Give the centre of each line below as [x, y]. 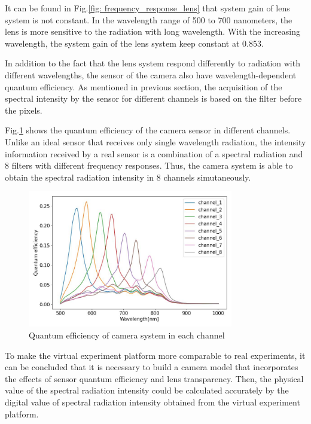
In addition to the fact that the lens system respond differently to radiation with [153, 63]
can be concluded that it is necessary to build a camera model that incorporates [152, 367]
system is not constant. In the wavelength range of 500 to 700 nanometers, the [149, 19]
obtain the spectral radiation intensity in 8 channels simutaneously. [128, 177]
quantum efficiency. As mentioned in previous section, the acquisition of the [144, 86]
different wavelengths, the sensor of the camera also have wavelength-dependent [151, 74]
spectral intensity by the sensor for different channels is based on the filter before [153, 98]
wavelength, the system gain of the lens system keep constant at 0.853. [134, 43]
